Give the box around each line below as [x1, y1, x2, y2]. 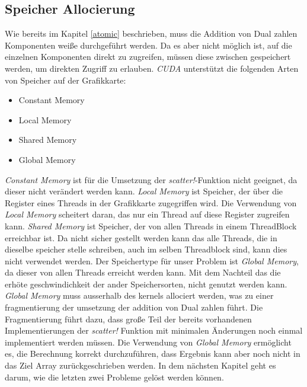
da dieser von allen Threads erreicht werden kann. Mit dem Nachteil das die [5, 266, 281, 279]
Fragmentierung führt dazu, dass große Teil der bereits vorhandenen [5, 312, 252, 325]
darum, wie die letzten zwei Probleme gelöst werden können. [5, 370, 224, 383]
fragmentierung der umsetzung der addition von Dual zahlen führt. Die [5, 301, 263, 314]
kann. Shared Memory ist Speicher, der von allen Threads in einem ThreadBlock [5, 219, 297, 232]
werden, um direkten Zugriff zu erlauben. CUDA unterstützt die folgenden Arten [5, 62, 299, 74]
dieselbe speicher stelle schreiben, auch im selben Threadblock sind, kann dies [5, 243, 287, 255]
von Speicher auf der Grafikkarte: [5, 73, 126, 86]
